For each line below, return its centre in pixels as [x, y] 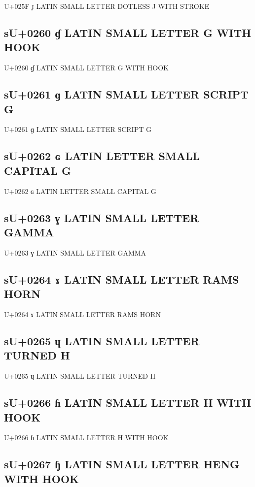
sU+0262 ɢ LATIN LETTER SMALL [102, 156]
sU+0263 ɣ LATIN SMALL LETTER [102, 217]
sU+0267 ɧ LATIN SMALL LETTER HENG [122, 464]
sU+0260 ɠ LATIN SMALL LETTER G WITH [128, 32]
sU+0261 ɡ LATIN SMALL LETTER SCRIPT [126, 94]
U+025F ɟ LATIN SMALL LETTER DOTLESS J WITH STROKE [107, 6]
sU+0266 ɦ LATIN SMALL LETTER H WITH [128, 403]
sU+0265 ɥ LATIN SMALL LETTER [102, 341]
